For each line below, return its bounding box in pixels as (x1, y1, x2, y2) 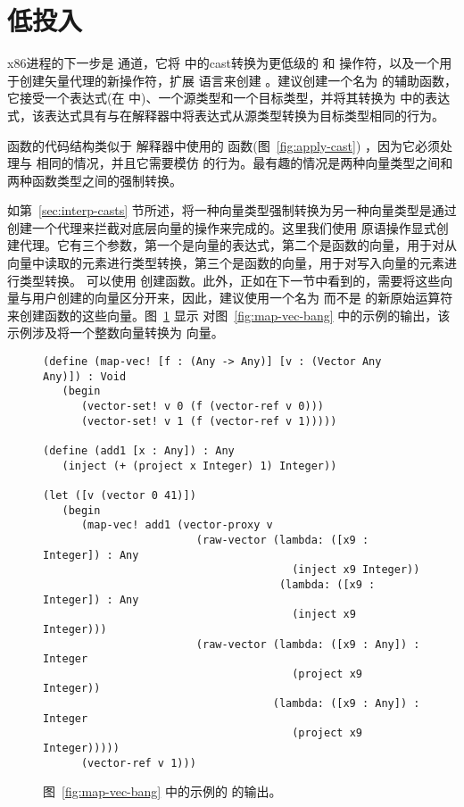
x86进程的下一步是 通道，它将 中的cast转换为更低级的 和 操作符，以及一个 (7, 54, 440, 72)
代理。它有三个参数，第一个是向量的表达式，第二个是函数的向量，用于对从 (19, 236, 457, 254)
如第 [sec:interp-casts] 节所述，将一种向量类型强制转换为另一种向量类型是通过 (7, 201, 457, 220)
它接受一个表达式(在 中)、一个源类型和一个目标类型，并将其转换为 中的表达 (7, 88, 451, 107)
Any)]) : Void (43, 370, 127, 383)
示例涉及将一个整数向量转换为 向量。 (7, 323, 224, 342)
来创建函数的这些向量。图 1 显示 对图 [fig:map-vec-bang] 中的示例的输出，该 (7, 305, 451, 324)
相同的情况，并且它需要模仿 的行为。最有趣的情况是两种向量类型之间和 (36, 154, 453, 172)
